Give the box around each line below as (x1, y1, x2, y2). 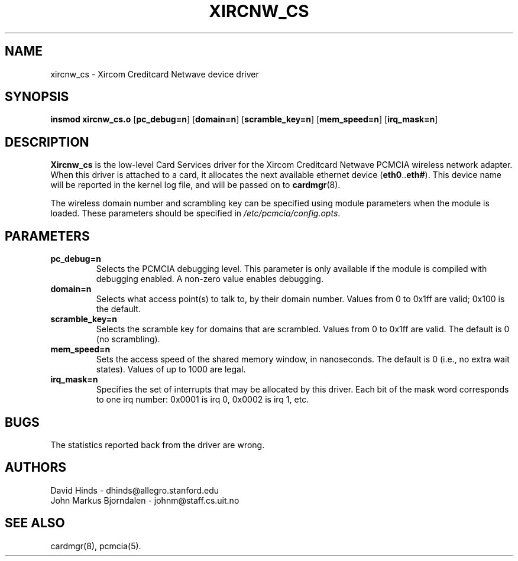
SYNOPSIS (5, 89, 69, 105)
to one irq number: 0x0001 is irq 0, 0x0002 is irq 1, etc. (96, 394, 309, 405)
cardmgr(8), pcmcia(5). (50, 540, 141, 551)
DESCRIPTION (5, 134, 89, 150)
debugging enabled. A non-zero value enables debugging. (96, 274, 323, 284)
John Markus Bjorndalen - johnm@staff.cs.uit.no (50, 495, 239, 505)
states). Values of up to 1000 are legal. (96, 364, 246, 375)
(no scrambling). (96, 334, 160, 345)
